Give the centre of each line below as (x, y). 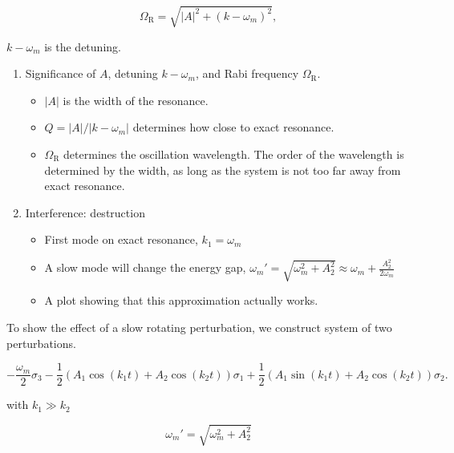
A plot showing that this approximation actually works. (181, 300)
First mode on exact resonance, (121, 239)
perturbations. (41, 343)
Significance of (61, 73)
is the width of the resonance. (136, 100)
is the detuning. (83, 46)
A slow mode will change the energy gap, (145, 267)
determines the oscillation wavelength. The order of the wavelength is (234, 154)
